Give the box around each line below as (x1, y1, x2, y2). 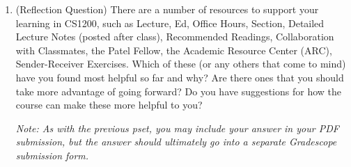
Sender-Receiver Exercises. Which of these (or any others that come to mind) (15, 56, 346, 71)
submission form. (15, 148, 89, 162)
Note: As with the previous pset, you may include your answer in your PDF (15, 120, 339, 135)
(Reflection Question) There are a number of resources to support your (15, 2, 319, 16)
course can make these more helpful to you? (15, 97, 203, 112)
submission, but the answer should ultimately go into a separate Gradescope (15, 134, 337, 149)
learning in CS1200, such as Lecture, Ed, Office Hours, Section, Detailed (15, 15, 325, 30)
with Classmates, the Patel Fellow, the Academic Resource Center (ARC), (15, 42, 332, 57)
